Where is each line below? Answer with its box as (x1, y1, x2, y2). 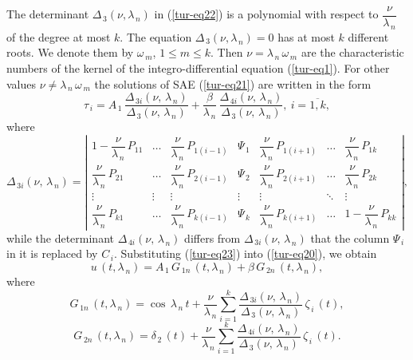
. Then (210, 44, 243, 61)
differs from (184, 229, 241, 246)
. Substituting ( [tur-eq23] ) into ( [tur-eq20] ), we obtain (113, 245, 377, 262)
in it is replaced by (6, 245, 98, 262)
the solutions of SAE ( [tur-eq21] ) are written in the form (94, 75, 372, 92)
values (6, 75, 37, 92)
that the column (310, 229, 390, 246)
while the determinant (6, 229, 114, 246)
